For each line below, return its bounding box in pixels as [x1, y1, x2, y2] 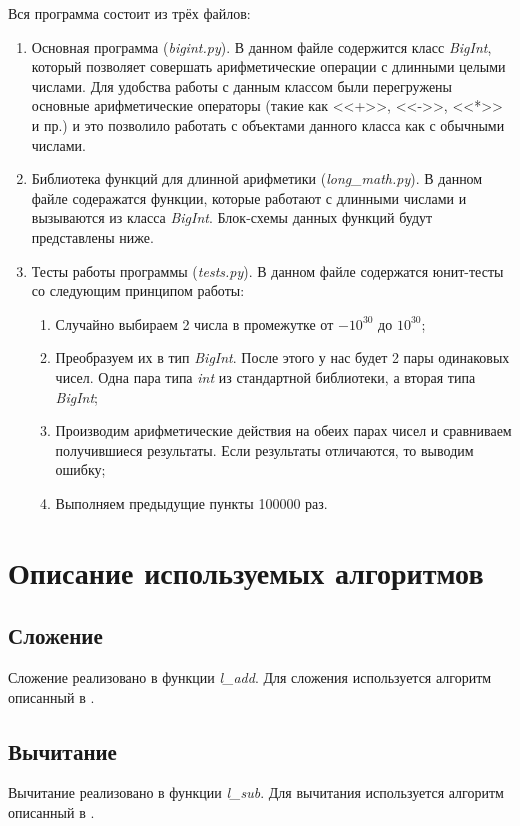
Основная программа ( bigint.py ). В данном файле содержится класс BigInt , [31, 36, 492, 57]
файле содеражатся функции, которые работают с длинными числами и [31, 187, 467, 208]
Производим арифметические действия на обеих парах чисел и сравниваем [55, 420, 512, 441]
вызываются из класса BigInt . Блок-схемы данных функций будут [31, 207, 433, 228]
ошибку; [55, 459, 106, 480]
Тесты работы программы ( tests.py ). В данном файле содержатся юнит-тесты [31, 260, 504, 281]
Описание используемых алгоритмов [8, 551, 484, 592]
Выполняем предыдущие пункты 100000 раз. [55, 492, 328, 513]
